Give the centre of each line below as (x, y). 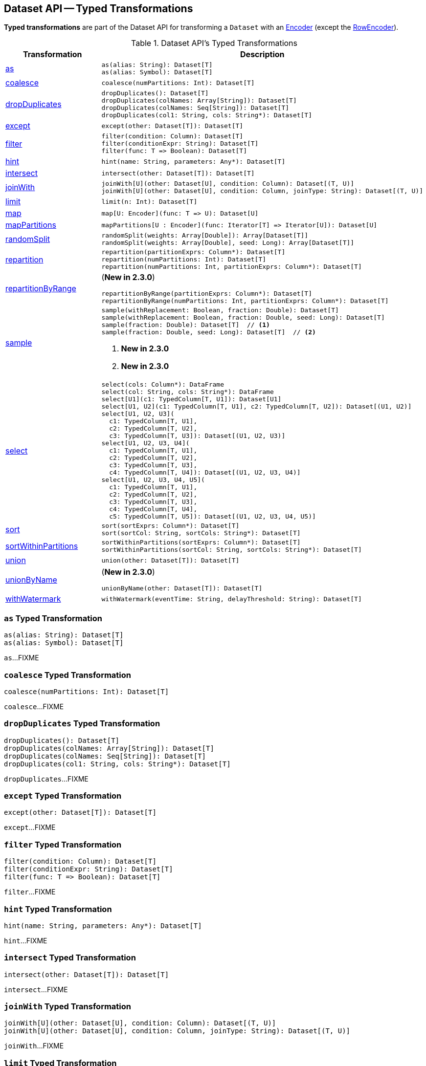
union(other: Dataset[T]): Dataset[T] (170, 560)
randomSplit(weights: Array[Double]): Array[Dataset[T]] (205, 236)
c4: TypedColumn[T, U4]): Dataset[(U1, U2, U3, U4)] (205, 473)
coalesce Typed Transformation (67, 675)
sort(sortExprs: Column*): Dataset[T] (170, 526)
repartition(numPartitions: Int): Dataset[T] (184, 260)
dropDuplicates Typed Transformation (82, 724)
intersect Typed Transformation (70, 958)
